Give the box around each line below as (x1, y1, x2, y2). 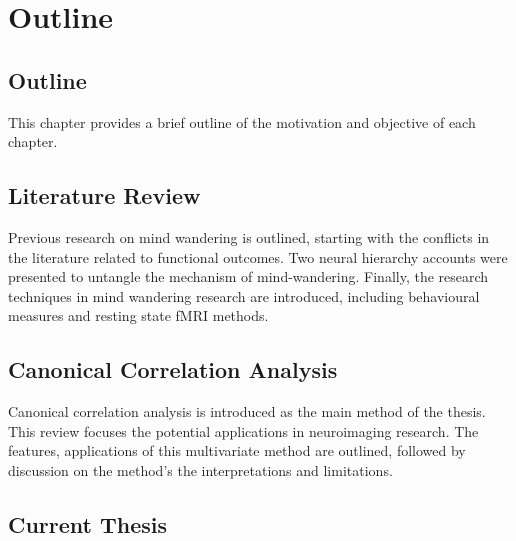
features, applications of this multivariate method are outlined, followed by (8, 440, 466, 461)
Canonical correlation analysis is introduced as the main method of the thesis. (8, 401, 486, 422)
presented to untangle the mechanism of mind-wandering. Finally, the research (8, 266, 489, 287)
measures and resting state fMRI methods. (8, 305, 269, 326)
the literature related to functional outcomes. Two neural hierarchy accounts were (8, 246, 508, 267)
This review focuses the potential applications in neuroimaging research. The (8, 420, 479, 441)
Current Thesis (8, 508, 168, 539)
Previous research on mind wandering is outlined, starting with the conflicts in (8, 226, 490, 247)
